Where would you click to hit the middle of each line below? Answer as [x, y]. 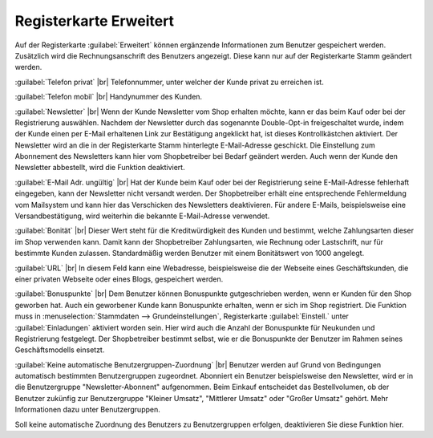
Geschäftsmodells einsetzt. [60, 350]
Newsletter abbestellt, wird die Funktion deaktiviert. [100, 168]
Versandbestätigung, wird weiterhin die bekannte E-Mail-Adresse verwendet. [142, 216]
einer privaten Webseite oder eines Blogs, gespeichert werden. [119, 279]
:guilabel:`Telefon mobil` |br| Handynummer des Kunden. [109, 97]
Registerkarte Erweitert [95, 21]
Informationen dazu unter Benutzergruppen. [87, 410]
